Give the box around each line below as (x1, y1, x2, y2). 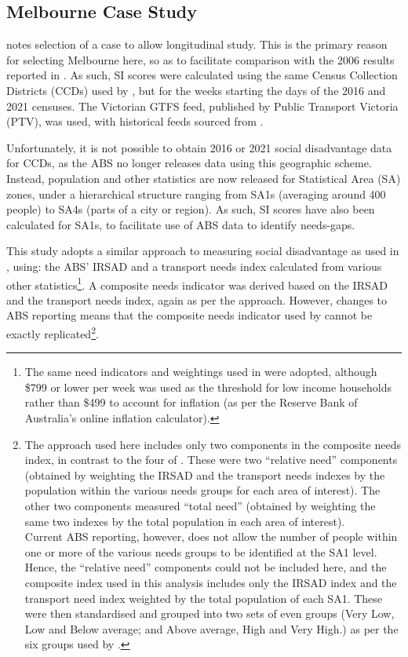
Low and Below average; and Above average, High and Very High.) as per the (24, 620, 399, 637)
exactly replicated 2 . (6, 323, 99, 341)
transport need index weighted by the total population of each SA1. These (24, 589, 383, 606)
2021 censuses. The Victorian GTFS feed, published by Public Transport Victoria (6, 97, 399, 114)
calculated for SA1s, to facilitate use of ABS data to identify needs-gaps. (6, 216, 355, 232)
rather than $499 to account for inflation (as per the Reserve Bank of (24, 394, 358, 411)
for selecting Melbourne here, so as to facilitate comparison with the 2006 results (6, 51, 395, 68)
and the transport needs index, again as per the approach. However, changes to (6, 291, 388, 308)
